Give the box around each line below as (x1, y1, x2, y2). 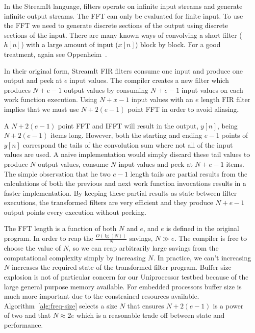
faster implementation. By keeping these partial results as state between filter (4, 187, 237, 198)
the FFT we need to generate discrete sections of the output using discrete (4, 20, 228, 30)
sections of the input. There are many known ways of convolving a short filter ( (4, 29, 242, 40)
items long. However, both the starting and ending (51, 130, 203, 140)
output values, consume (38, 158, 108, 169)
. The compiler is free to (174, 233, 247, 243)
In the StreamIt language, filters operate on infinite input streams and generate (4, 1, 243, 11)
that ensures (127, 300, 164, 310)
